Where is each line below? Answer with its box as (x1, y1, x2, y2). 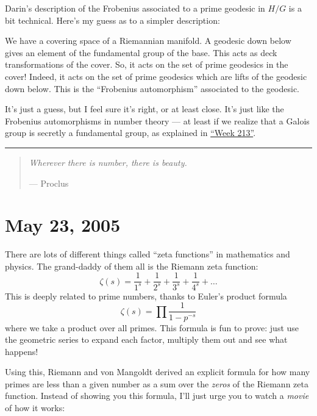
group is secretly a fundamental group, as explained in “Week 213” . (5, 126, 256, 139)
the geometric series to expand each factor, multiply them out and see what (5, 333, 288, 346)
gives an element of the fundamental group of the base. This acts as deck (5, 46, 277, 59)
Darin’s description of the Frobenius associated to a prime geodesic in (5, 2, 265, 14)
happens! (5, 345, 38, 357)
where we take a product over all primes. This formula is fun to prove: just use (5, 321, 299, 334)
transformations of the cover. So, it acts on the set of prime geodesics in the (5, 58, 288, 71)
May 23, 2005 (5, 212, 121, 237)
